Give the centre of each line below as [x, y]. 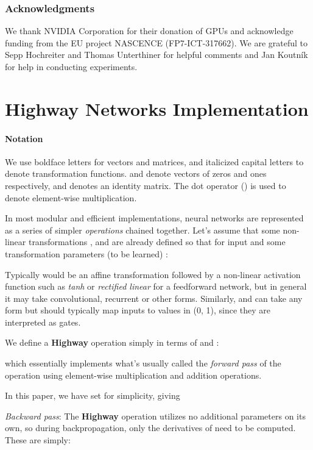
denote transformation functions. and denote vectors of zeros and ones [136, 173]
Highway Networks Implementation [157, 108]
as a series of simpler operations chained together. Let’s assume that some [142, 230]
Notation [24, 138]
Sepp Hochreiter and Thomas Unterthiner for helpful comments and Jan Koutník [156, 55]
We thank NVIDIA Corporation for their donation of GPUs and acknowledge [149, 31]
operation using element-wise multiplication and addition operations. [133, 375]
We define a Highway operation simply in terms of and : [112, 342]
